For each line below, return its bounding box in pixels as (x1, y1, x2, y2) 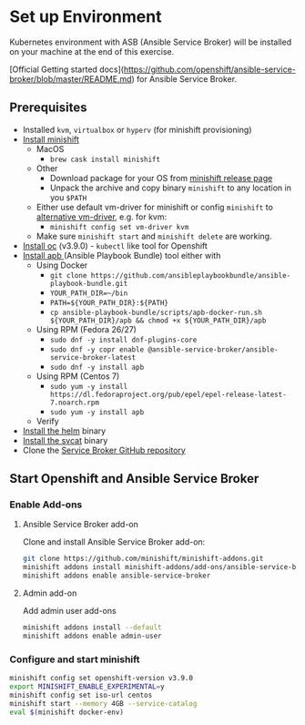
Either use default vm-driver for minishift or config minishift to (36, 201, 273, 212)
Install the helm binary (22, 425, 107, 436)
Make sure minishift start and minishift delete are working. (36, 230, 272, 241)
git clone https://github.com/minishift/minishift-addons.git (22, 554, 264, 564)
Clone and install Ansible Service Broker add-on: (22, 536, 206, 547)
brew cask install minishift (49, 155, 161, 164)
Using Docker (36, 260, 88, 271)
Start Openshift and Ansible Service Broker (9, 471, 259, 486)
